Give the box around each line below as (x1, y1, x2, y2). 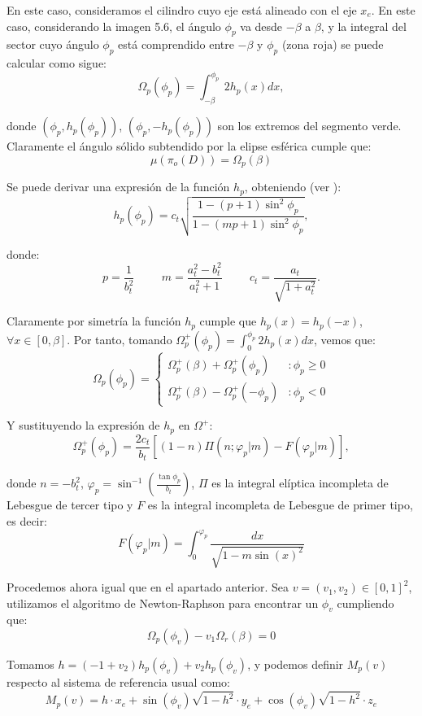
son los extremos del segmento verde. (217, 117, 402, 134)
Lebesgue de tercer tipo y (7, 496, 133, 513)
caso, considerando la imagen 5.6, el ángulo (7, 17, 221, 34)
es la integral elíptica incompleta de (211, 474, 389, 491)
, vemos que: (313, 330, 376, 347)
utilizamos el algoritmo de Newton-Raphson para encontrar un (7, 594, 319, 611)
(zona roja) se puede (281, 36, 384, 53)
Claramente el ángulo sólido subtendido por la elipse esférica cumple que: (7, 138, 372, 155)
